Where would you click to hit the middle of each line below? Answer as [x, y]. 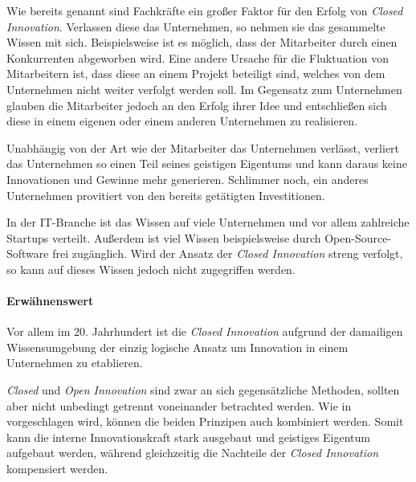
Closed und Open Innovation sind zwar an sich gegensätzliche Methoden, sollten [203, 390]
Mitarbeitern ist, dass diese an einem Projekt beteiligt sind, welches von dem [196, 74]
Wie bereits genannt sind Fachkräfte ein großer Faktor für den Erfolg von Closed [205, 10]
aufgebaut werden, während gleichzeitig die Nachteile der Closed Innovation [193, 453]
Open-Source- [358, 237]
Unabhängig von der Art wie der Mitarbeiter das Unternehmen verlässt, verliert [203, 147]
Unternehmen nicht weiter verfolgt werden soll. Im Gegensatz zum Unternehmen [204, 89]
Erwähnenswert [50, 301]
